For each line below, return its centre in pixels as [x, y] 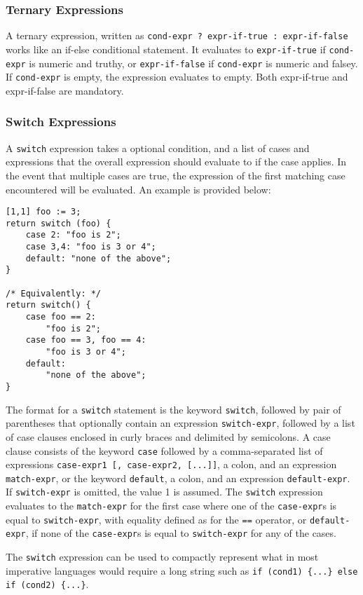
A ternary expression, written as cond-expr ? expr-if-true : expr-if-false [177, 35]
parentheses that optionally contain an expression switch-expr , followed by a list [180, 423]
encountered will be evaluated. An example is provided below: [138, 189]
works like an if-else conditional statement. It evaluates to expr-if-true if [166, 49]
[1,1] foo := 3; [43, 212]
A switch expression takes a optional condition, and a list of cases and [158, 148]
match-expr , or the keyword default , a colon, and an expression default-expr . [178, 478]
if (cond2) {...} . [47, 584]
